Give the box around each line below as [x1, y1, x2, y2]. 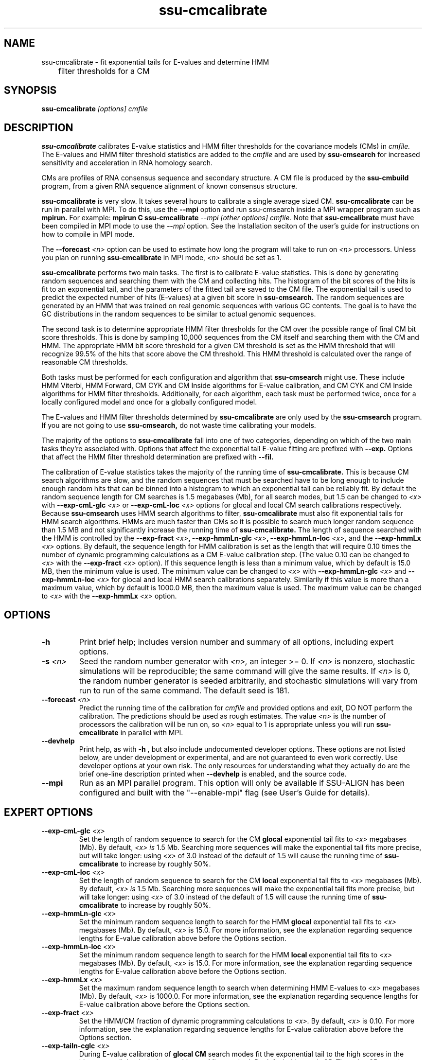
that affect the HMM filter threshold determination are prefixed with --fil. [41, 453, 274, 461]
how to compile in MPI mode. [41, 230, 135, 239]
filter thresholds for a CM [58, 66, 150, 76]
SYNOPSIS [4, 84, 57, 97]
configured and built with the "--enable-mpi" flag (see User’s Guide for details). [79, 788, 370, 798]
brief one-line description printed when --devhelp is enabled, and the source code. [79, 770, 347, 778]
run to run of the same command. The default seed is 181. [79, 686, 290, 696]
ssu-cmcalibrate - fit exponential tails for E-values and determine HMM [41, 57, 269, 66]
